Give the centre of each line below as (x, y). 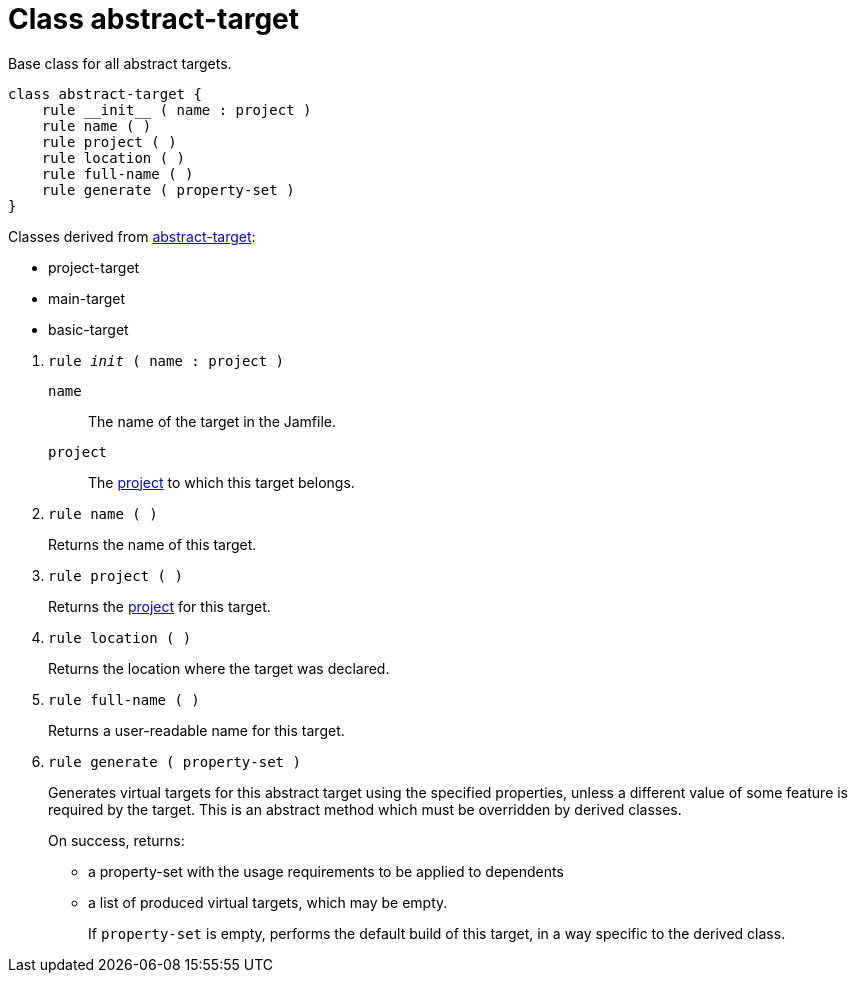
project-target (94, 267)
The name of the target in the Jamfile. (212, 421)
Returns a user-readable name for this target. (196, 730)
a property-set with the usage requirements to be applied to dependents (326, 871)
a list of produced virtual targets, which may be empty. (268, 902)
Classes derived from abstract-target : (132, 236)
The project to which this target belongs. (221, 482)
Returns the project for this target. (159, 606)
